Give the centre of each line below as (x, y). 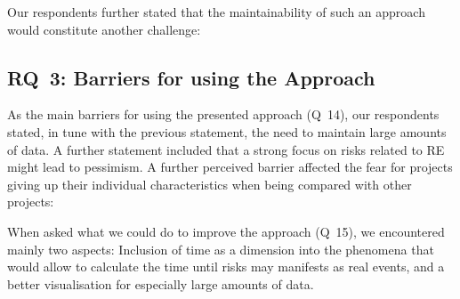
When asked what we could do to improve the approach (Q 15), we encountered (226, 231)
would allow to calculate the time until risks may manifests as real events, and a (226, 267)
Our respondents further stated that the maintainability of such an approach (216, 12)
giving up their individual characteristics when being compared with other (210, 184)
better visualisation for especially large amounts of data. (161, 283)
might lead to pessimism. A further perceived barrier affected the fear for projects (230, 167)
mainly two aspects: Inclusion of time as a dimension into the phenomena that (221, 249)
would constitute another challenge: (104, 29)
